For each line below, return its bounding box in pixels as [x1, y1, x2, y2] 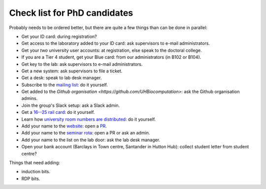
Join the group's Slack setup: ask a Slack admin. [21, 102, 120, 108]
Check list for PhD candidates [9, 7, 133, 18]
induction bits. [21, 169, 50, 175]
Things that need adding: [9, 159, 60, 165]
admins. [21, 95, 38, 101]
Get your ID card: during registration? [21, 33, 97, 39]
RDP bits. [21, 175, 40, 182]
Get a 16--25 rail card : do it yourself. [21, 109, 95, 115]
